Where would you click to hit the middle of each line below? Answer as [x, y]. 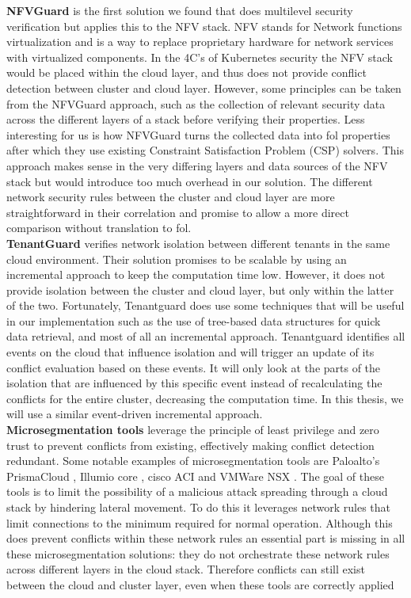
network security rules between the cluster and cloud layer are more [171, 197]
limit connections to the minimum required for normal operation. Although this [200, 522]
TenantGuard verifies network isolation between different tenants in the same [198, 243]
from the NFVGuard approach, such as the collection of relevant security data [196, 103]
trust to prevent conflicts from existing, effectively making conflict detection [190, 445]
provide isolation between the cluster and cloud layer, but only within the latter [200, 289]
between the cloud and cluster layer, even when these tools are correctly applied [200, 584]
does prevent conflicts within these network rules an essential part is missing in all [206, 538]
